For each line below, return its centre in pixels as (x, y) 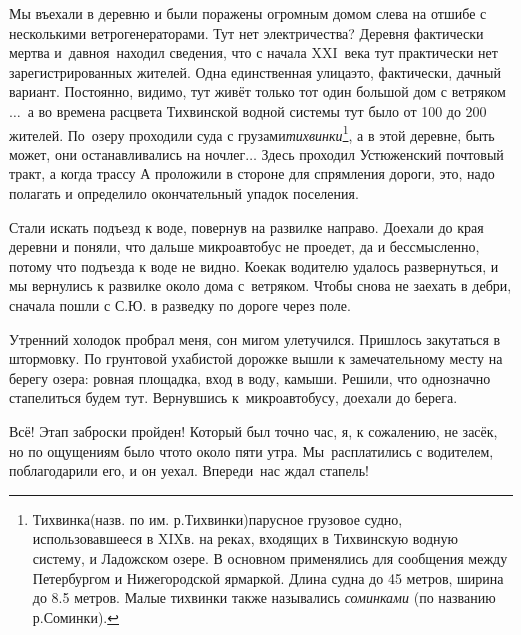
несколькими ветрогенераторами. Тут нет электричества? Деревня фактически (246, 32)
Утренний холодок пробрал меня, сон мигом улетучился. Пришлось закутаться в (255, 338)
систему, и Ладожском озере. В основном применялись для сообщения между (270, 557)
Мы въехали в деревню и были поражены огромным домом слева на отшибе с (248, 13)
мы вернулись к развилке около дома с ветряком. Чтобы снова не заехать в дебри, (260, 285)
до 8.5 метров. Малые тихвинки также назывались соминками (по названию (264, 597)
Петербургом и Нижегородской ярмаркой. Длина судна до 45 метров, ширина (268, 577)
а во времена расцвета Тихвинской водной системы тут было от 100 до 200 (257, 110)
